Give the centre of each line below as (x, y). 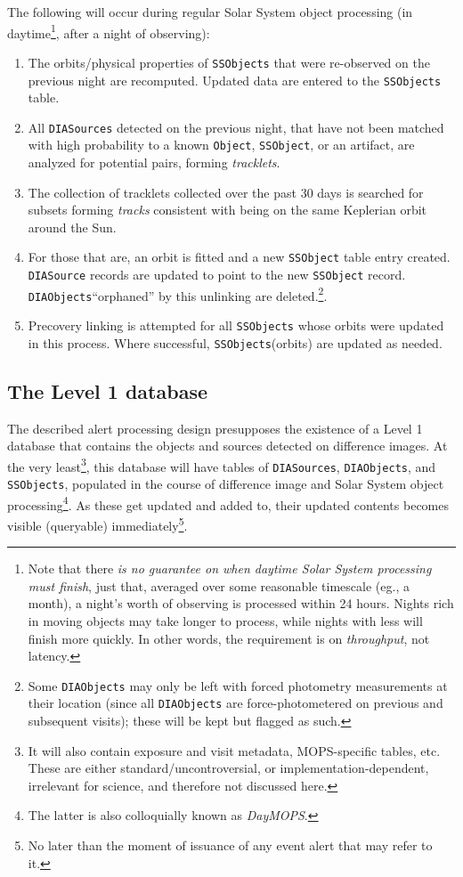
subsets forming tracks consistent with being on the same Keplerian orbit (227, 210)
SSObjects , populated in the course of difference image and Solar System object (226, 484)
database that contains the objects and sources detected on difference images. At (227, 446)
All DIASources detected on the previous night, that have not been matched (236, 127)
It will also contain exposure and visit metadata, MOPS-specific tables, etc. (234, 750)
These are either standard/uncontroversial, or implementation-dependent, (228, 768)
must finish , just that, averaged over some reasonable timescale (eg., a (219, 585)
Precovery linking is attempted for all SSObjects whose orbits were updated (236, 325)
